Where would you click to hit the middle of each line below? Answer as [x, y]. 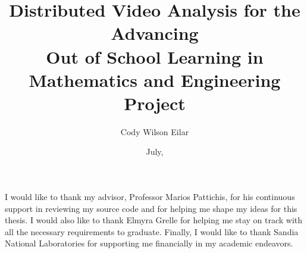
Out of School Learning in [155, 56]
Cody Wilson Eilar [155, 131]
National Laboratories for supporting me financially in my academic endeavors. [149, 243]
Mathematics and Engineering [155, 79]
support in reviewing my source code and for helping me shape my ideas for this [151, 208]
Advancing [155, 33]
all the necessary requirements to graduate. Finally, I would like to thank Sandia [152, 231]
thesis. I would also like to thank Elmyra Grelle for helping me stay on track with [154, 220]
